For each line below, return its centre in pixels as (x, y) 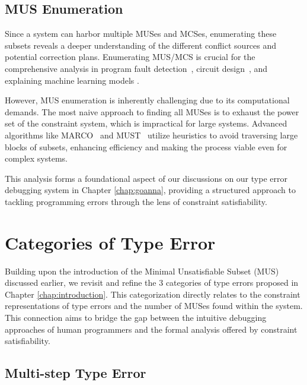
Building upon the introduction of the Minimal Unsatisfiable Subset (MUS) (142, 271)
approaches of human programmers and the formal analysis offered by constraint (151, 329)
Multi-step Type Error (76, 373)
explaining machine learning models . (72, 80)
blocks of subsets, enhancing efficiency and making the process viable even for (146, 146)
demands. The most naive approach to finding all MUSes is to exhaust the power (152, 111)
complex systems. (36, 158)
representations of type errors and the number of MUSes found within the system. (154, 306)
